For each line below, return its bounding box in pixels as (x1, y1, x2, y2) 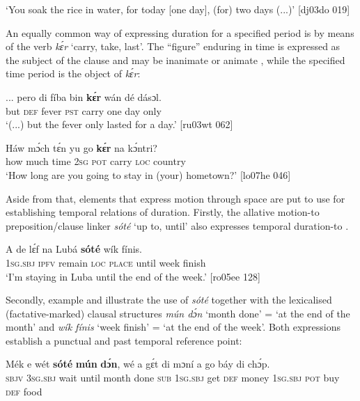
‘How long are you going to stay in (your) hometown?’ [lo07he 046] (6, 167, 291, 182)
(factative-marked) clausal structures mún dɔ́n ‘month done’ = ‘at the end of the (6, 306, 350, 320)
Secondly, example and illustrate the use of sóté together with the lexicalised (6, 292, 332, 307)
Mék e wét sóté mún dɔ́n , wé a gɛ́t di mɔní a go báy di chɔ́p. (6, 356, 270, 371)
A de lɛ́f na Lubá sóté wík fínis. (6, 242, 142, 256)
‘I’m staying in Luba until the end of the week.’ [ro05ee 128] (6, 269, 260, 283)
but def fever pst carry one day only (6, 103, 162, 118)
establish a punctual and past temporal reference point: (6, 333, 242, 347)
